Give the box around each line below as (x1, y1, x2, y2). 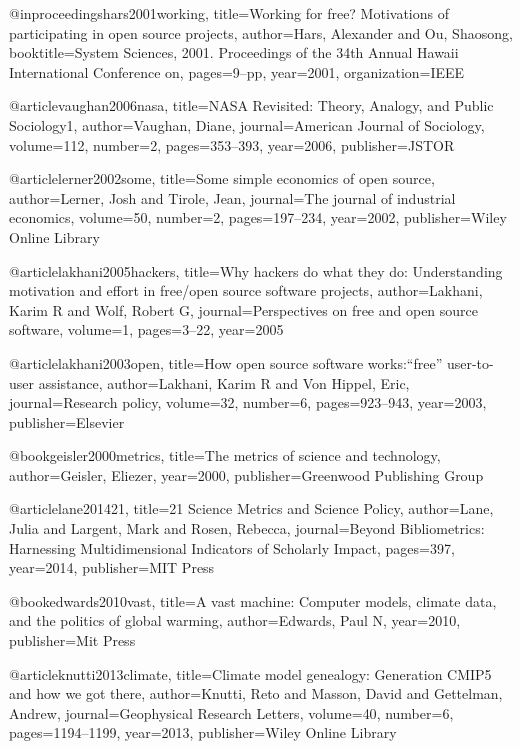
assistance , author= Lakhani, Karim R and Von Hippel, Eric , (38, 372, 410, 393)
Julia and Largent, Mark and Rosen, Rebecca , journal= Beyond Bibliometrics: (9, 518, 485, 539)
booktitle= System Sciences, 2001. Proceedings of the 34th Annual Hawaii (9, 42, 459, 63)
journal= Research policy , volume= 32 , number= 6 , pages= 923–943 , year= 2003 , (9, 392, 487, 413)
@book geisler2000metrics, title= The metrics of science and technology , (9, 445, 441, 466)
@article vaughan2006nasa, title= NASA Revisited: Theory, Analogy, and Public (9, 95, 494, 116)
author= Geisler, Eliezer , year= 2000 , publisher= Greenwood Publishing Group (9, 464, 484, 485)
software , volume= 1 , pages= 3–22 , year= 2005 (9, 319, 284, 340)
